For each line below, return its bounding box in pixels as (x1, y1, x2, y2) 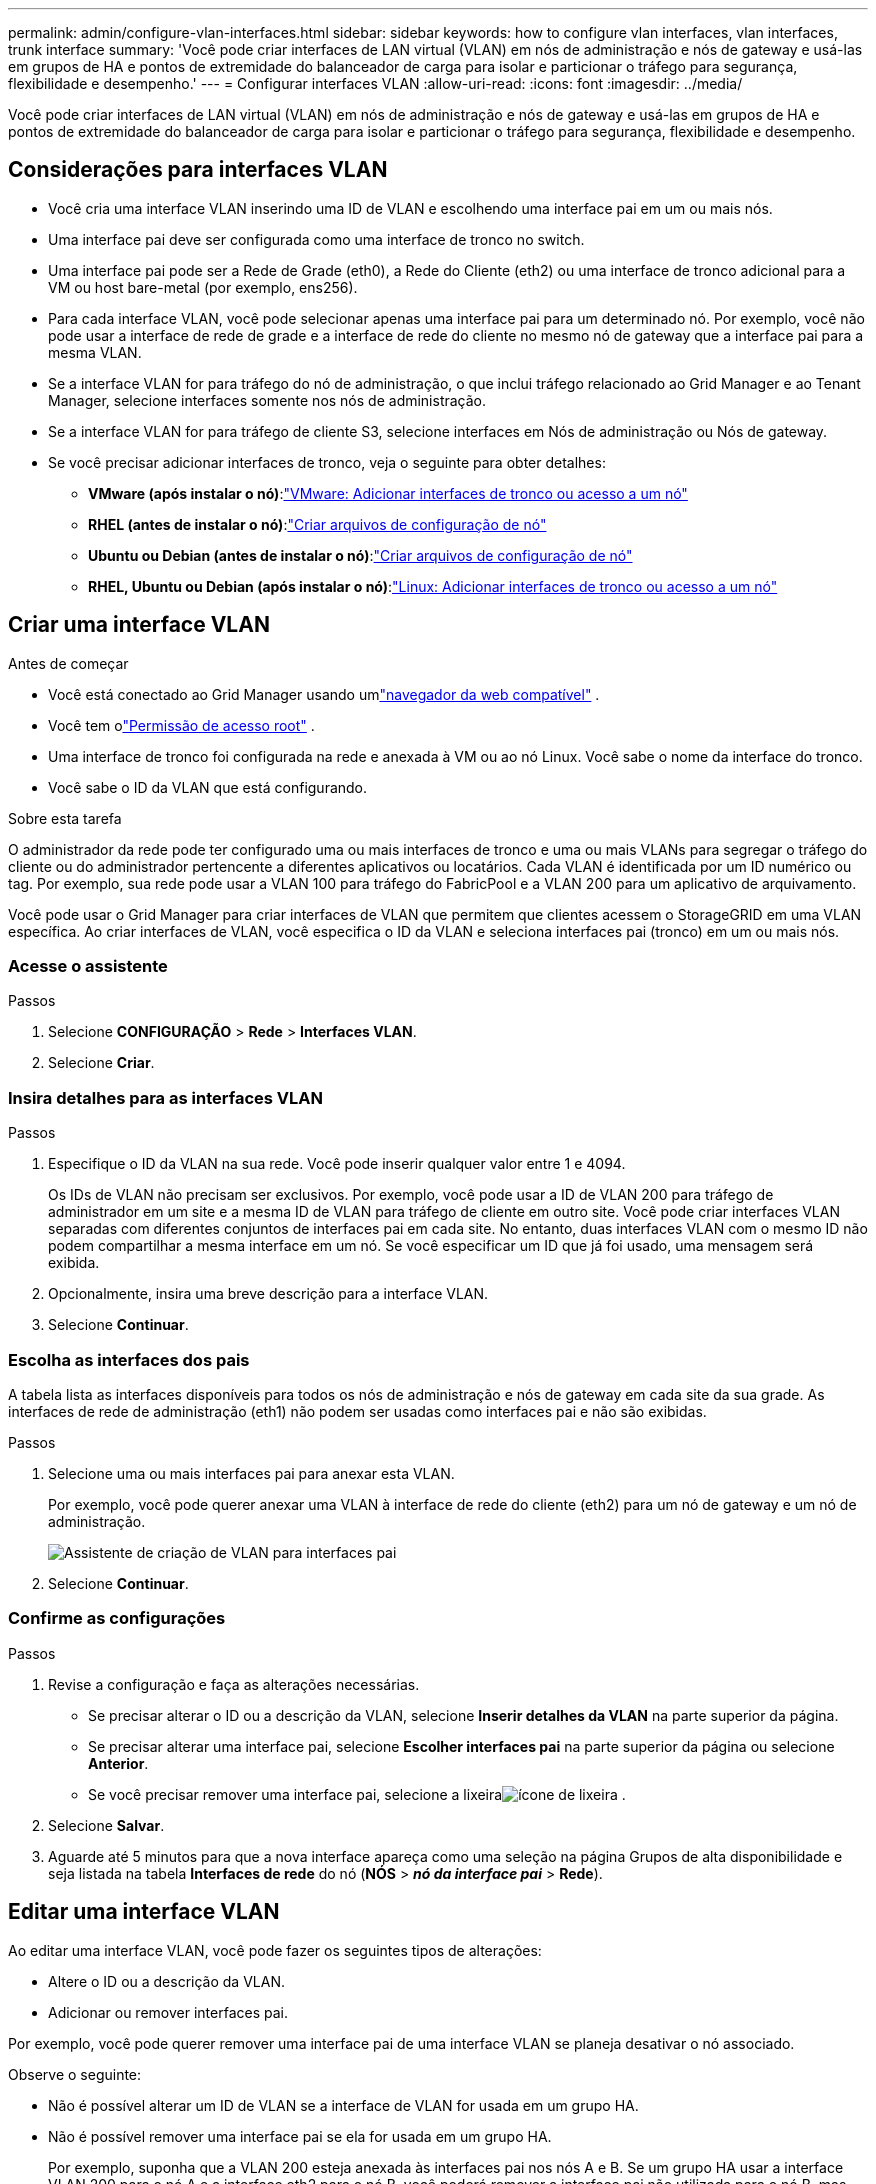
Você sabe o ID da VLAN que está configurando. (48, 778, 368, 796)
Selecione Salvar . (48, 1816, 165, 1834)
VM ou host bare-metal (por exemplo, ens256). (48, 278, 358, 296)
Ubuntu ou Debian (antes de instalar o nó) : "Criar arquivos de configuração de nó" (88, 546, 633, 564)
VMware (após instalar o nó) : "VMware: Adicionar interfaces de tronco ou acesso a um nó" (88, 484, 688, 502)
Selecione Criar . (48, 1054, 155, 1072)
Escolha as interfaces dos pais (8, 1349, 250, 1370)
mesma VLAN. (48, 343, 142, 361)
